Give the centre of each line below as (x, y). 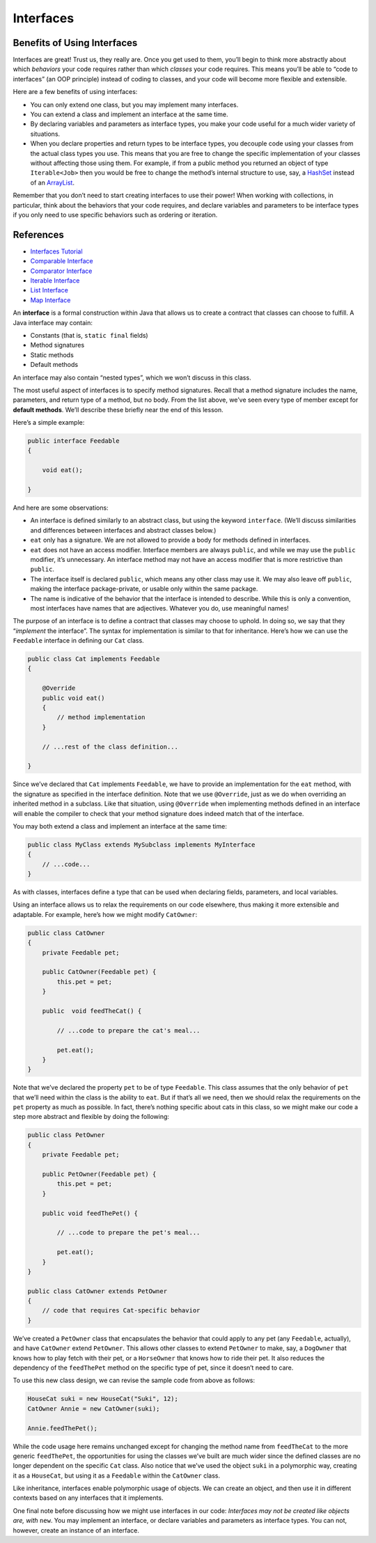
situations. (45, 134)
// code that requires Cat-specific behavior (121, 1310)
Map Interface (50, 300)
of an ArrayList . (52, 182)
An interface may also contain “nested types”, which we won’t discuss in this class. (132, 377)
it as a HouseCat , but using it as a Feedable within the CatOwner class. (117, 1475)
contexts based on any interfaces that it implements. (88, 1498)
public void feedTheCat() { (92, 1011)
